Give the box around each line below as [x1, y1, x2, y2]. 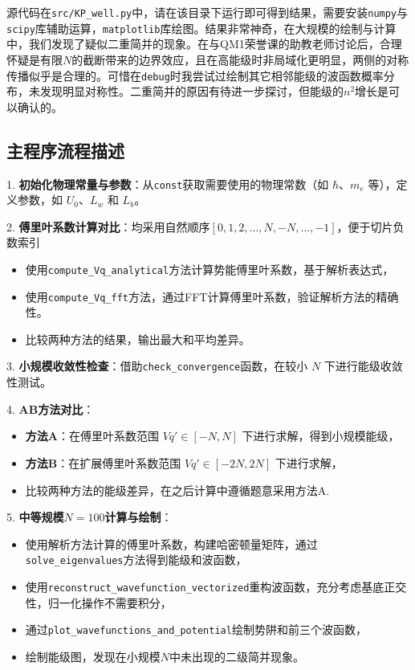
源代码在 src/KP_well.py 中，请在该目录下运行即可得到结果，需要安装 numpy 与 [6, 4, 409, 20]
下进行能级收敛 [323, 357, 403, 374]
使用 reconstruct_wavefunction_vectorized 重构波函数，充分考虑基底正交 [25, 578, 407, 594]
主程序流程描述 [6, 137, 124, 162]
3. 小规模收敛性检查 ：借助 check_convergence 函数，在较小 [6, 357, 308, 374]
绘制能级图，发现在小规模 [25, 648, 161, 664]
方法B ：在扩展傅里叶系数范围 [25, 454, 181, 471]
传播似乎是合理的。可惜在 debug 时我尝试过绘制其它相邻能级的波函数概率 [6, 67, 384, 84]
